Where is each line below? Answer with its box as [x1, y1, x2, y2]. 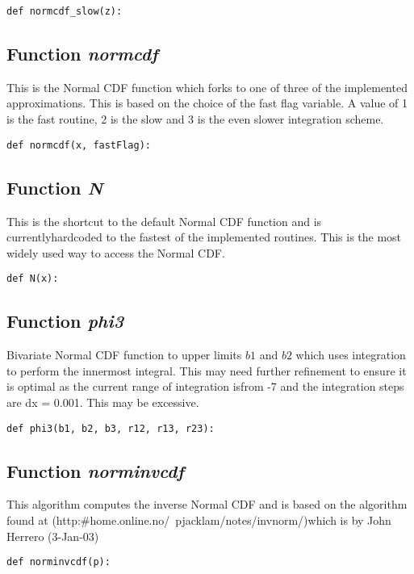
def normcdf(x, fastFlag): [6, 139, 151, 151]
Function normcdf [6, 41, 158, 66]
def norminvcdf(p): [6, 556, 111, 568]
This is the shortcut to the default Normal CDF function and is [6, 212, 322, 229]
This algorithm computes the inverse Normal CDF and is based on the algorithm [6, 496, 408, 513]
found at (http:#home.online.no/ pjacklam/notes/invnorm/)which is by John [6, 511, 391, 528]
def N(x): [6, 273, 59, 285]
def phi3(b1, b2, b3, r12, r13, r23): [6, 422, 215, 434]
